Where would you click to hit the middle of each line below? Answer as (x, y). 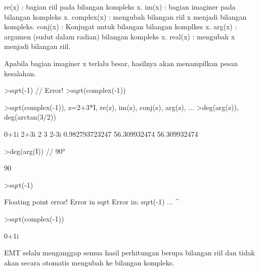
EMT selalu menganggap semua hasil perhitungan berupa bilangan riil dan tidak (129, 253)
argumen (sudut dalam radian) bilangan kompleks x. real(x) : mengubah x (120, 36)
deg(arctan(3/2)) (30, 117)
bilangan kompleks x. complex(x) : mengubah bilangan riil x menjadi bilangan (125, 16)
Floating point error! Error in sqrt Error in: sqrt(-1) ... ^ (92, 202)
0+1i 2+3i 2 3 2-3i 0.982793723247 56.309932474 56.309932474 (101, 133)
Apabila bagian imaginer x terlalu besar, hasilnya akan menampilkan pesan (121, 63)
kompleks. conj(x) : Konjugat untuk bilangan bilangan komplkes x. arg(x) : (121, 26)
